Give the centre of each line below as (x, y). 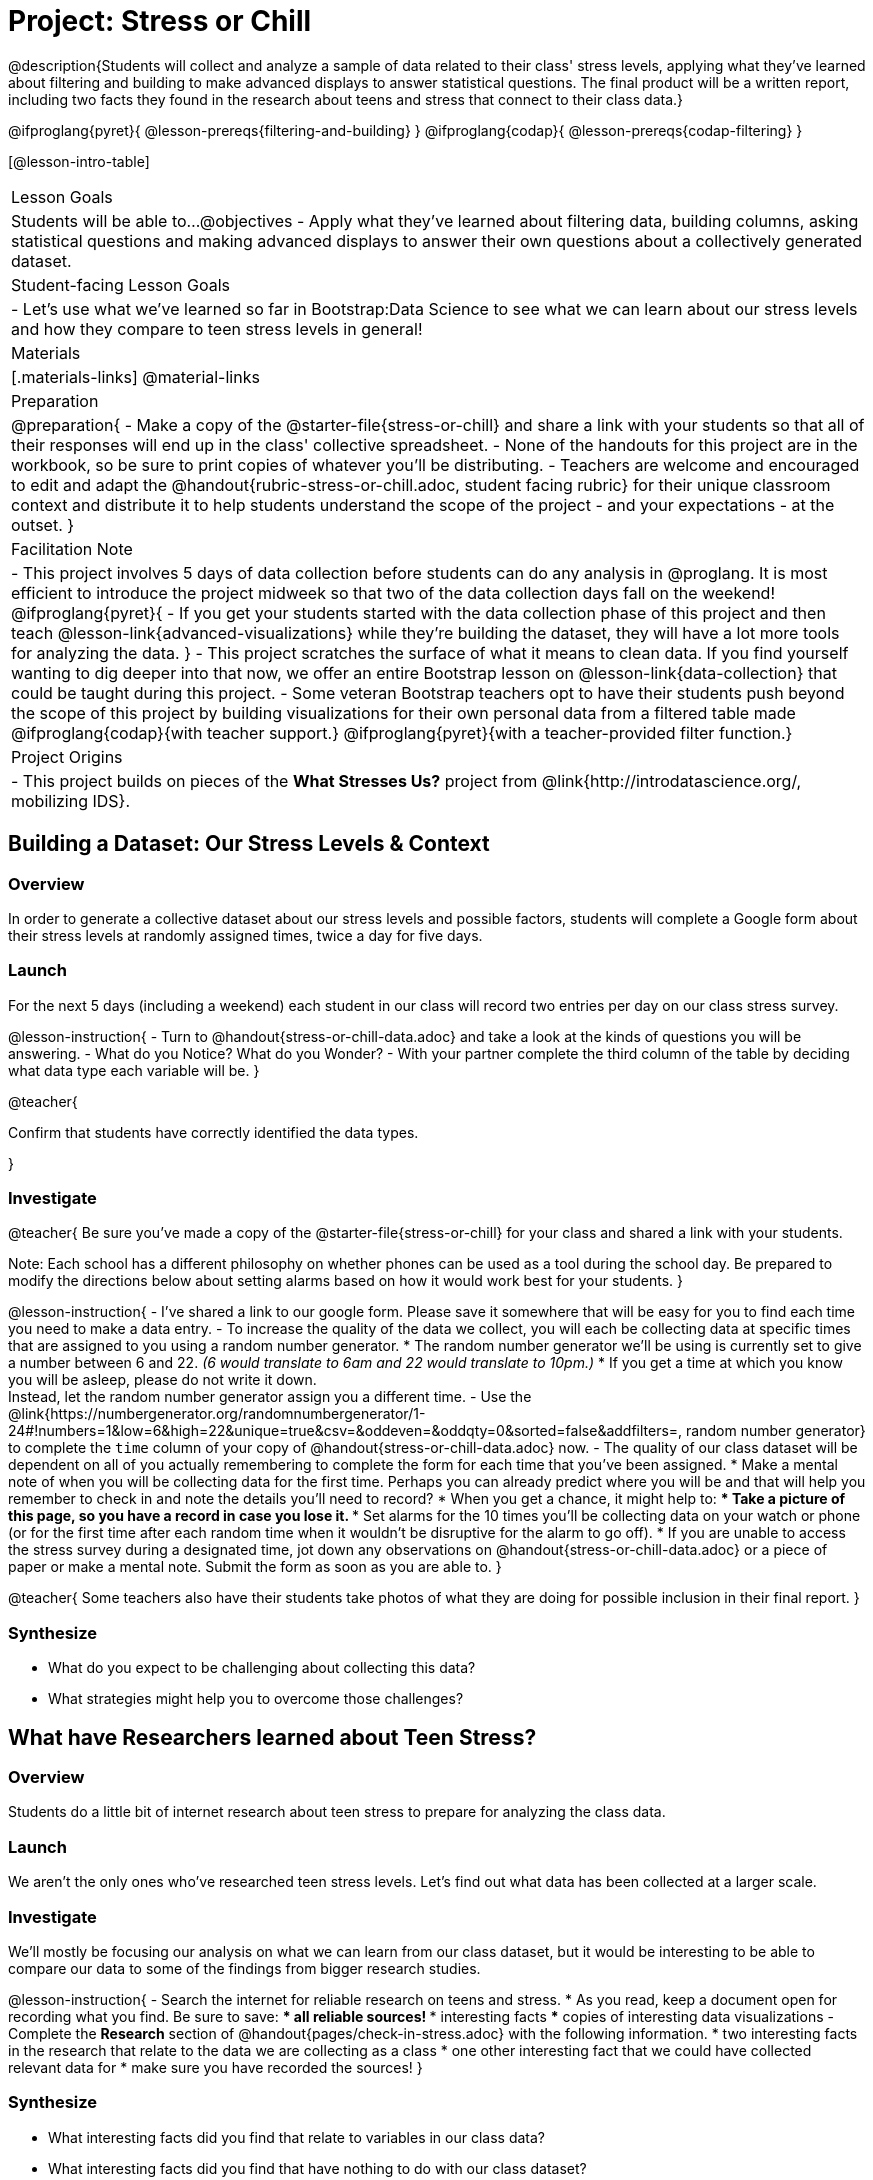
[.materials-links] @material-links (135, 376)
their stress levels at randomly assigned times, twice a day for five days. (245, 935)
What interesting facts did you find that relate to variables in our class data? (297, 2137)
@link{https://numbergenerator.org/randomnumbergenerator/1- (217, 1414)
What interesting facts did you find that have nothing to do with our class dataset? (317, 2168)
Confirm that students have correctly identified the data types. (213, 1132)
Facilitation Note (72, 548)
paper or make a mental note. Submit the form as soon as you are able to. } (255, 1567)
